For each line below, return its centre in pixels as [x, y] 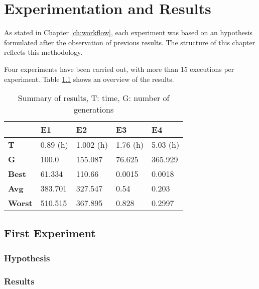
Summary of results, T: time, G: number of [94, 98]
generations [94, 110]
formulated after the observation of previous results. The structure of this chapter [130, 42]
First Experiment [50, 233]
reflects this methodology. [43, 52]
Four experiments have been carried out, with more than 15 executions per [119, 69]
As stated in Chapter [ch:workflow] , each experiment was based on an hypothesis [128, 32]
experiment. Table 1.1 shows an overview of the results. [89, 79]
